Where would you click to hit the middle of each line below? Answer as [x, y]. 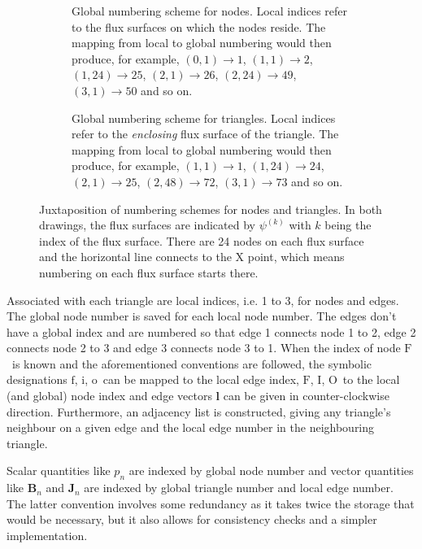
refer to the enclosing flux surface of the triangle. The [205, 134]
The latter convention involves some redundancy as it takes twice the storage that [211, 503]
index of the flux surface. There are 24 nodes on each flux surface [202, 240]
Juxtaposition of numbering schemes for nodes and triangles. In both [211, 209]
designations [37, 379]
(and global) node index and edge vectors [109, 396]
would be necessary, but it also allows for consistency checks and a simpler [192, 519]
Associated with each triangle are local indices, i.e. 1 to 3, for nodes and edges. [203, 300]
